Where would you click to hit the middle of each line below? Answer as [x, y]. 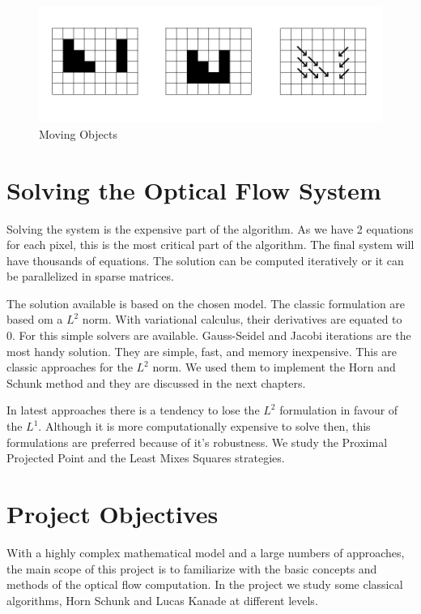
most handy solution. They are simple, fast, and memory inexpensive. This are [202, 351]
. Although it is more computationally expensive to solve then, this [204, 426]
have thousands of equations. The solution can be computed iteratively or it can [205, 260]
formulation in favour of [339, 410]
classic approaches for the [70, 367]
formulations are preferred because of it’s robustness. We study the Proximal [197, 442]
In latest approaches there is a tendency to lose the [133, 410]
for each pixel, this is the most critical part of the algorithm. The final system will [210, 245]
